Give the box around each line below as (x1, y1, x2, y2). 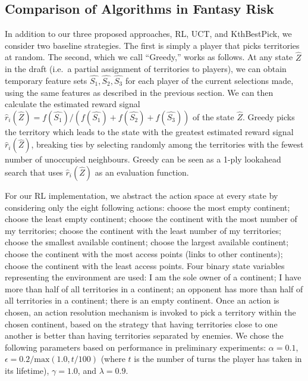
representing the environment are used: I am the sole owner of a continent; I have (5, 271, 301, 283)
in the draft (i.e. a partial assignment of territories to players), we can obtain (5, 63, 287, 75)
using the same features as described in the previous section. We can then (5, 86, 274, 98)
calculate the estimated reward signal (5, 98, 140, 110)
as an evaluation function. (95, 165, 189, 178)
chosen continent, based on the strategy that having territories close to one (5, 317, 278, 330)
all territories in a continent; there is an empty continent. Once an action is (5, 294, 279, 307)
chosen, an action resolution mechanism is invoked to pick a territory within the (5, 305, 296, 318)
